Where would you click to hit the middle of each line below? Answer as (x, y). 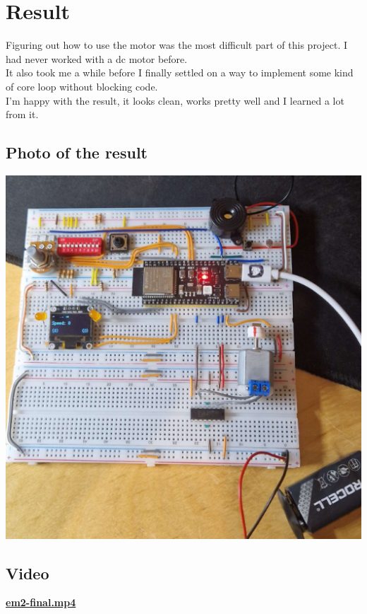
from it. (22, 114)
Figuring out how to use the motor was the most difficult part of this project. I (177, 45)
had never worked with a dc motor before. (97, 58)
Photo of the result (77, 152)
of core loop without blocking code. (82, 86)
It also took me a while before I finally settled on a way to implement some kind (180, 73)
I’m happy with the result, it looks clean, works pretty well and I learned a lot (175, 100)
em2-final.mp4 (41, 602)
